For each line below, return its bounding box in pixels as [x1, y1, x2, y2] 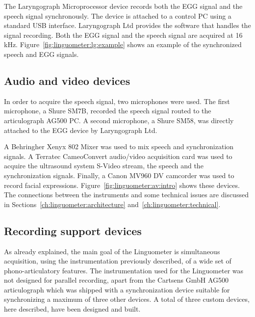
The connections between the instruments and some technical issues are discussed [4, 189, 249, 200]
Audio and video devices [4, 73, 130, 88]
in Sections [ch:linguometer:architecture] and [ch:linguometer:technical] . [4, 199, 221, 209]
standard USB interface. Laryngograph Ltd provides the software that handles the [4, 20, 251, 30]
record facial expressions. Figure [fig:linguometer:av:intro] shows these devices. [4, 180, 240, 190]
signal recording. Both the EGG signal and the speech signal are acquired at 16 [4, 29, 243, 40]
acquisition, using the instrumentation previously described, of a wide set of [4, 256, 231, 266]
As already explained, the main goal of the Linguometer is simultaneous [4, 246, 220, 256]
